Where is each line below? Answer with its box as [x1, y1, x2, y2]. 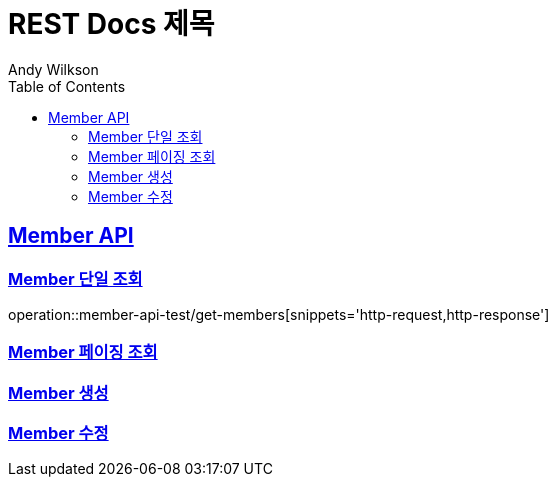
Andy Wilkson [8, 60, 99, 78]
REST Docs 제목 [8, 7, 215, 41]
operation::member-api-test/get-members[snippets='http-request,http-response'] [8, 305, 550, 323]
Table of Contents [8, 77, 126, 95]
